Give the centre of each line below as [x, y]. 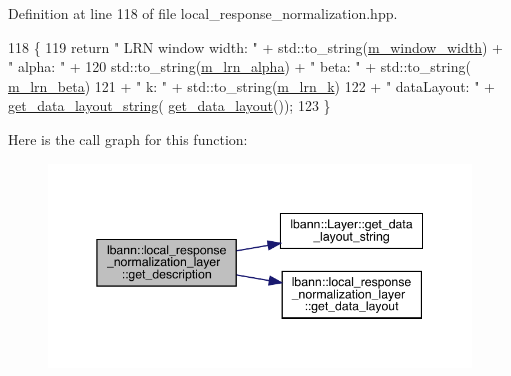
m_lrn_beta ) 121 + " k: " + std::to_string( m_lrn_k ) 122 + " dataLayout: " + [251, 85]
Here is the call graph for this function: [128, 138]
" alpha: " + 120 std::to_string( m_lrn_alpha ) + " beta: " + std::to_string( [239, 66]
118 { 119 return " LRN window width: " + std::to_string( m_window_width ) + [255, 46]
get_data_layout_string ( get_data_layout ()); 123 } [169, 105]
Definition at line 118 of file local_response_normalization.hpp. [203, 13]
